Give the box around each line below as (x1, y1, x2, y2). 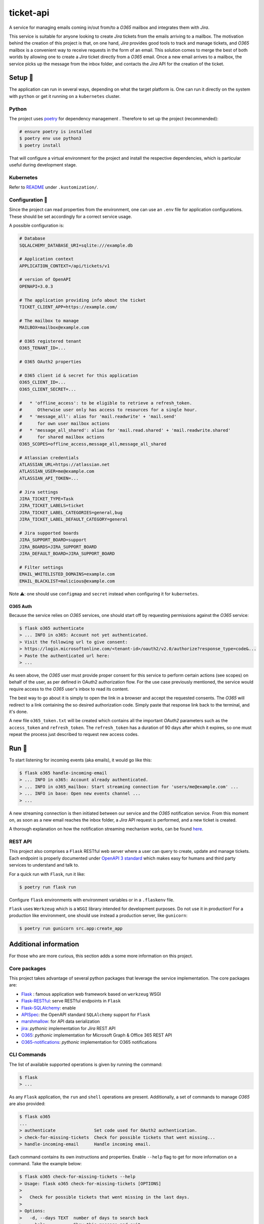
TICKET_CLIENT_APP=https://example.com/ (19, 304, 117, 310)
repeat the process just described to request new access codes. (9, 731, 139, 737)
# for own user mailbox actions (19, 421, 110, 426)
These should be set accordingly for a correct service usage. (9, 213, 132, 219)
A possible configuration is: (9, 223, 65, 229)
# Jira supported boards (19, 530, 79, 536)
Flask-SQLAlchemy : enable (21, 1005, 76, 1011)
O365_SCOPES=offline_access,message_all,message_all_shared (19, 441, 167, 447)
